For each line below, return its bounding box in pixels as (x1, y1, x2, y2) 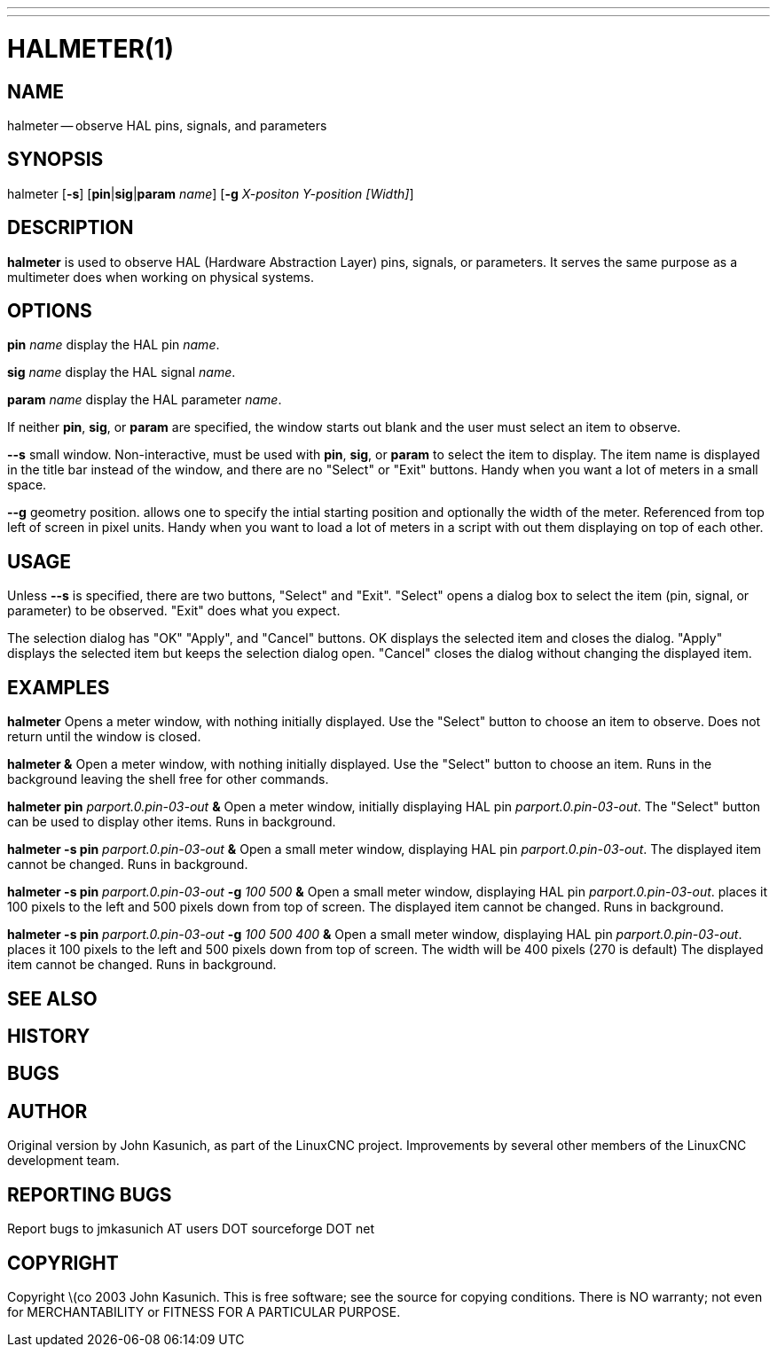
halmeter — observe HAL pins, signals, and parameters (7, 117, 327, 133)
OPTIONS (7, 300, 92, 323)
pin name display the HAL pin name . (7, 337, 220, 353)
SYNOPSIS (7, 148, 104, 171)
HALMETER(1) (7, 33, 175, 64)
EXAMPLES (7, 676, 110, 699)
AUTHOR (7, 1100, 88, 1123)
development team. (7, 1153, 120, 1169)
